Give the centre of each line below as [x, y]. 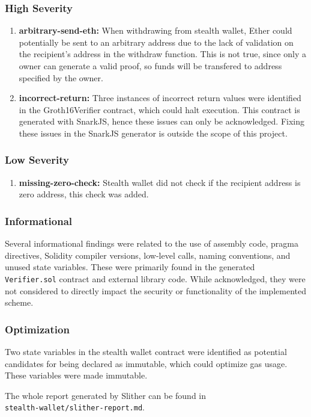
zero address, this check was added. [84, 194]
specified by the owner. [61, 77]
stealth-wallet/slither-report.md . [75, 407]
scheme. [19, 302]
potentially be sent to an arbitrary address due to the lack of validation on [156, 42]
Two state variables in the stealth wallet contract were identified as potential [146, 352]
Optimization [37, 329]
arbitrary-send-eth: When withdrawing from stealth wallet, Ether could [155, 30]
